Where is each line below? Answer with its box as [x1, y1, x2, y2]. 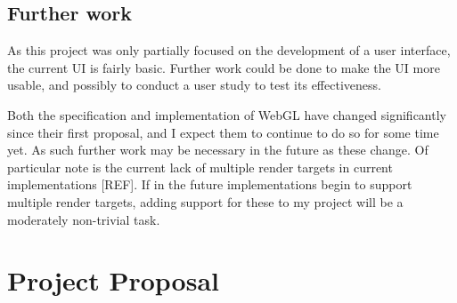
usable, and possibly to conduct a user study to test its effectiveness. [7, 76, 381, 94]
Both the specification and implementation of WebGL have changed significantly [7, 105, 446, 124]
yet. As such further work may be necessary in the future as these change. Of [7, 140, 428, 159]
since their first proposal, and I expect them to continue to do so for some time [7, 123, 439, 141]
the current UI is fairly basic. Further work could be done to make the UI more [7, 58, 440, 76]
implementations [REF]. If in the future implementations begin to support [7, 175, 412, 194]
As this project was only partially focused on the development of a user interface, [7, 41, 451, 60]
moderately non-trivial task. [7, 210, 160, 228]
